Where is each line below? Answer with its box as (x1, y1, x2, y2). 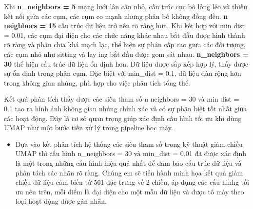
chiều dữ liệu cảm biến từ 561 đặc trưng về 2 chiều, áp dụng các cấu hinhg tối (15, 177, 249, 187)
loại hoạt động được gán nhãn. (15, 196, 107, 206)
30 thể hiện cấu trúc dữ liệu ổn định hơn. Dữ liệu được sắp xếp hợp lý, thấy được (4, 58, 249, 69)
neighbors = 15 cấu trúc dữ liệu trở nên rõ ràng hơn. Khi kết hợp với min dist (4, 20, 245, 31)
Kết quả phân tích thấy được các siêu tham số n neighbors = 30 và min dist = (4, 94, 239, 104)
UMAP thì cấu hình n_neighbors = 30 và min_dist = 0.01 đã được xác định (15, 148, 247, 158)
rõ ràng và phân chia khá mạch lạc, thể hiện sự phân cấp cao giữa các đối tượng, (4, 39, 246, 50)
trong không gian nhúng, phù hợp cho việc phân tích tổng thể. (4, 77, 190, 87)
